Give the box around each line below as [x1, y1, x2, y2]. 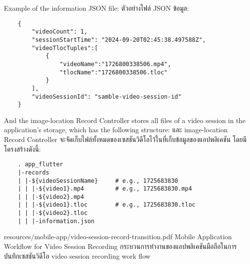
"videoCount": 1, [32, 28, 88, 35]
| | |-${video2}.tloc [18, 210, 88, 217]
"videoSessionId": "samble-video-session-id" [32, 93, 182, 100]
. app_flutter [18, 161, 63, 168]
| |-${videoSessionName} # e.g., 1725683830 [18, 177, 178, 184]
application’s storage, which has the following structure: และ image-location [4, 124, 228, 135]
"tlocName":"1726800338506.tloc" [59, 69, 168, 76]
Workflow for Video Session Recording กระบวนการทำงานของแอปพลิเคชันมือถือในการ [4, 241, 237, 251]
